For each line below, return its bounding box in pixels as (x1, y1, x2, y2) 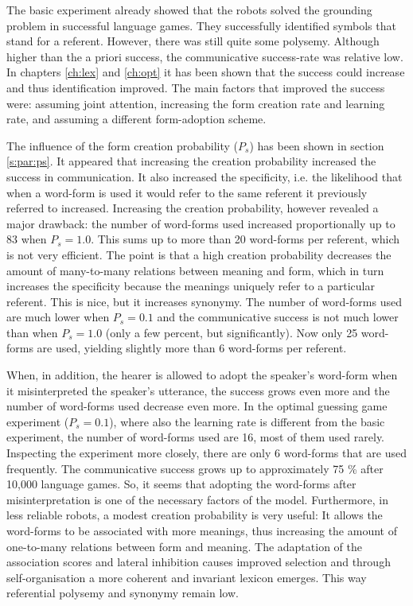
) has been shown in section (249, 137, 384, 153)
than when (6, 324, 58, 340)
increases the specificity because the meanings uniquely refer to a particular (6, 278, 375, 294)
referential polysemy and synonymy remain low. (6, 585, 239, 601)
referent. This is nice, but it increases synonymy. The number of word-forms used (6, 293, 402, 309)
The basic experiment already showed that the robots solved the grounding (6, 2, 372, 17)
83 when (6, 231, 47, 247)
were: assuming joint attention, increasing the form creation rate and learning (6, 95, 385, 111)
